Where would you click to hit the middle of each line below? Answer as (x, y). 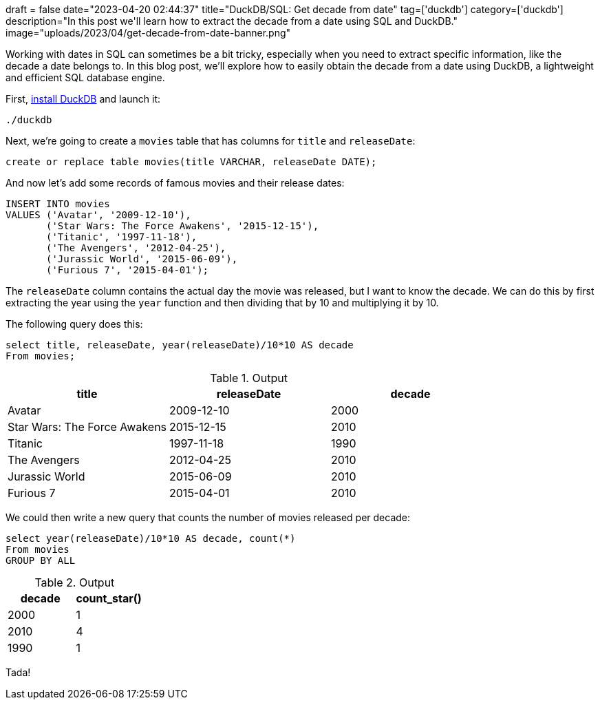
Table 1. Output (249, 378)
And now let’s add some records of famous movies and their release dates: (175, 183)
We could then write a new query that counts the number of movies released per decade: (208, 517)
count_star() (109, 598)
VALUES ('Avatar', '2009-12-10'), (98, 215)
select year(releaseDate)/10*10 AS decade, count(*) (151, 538)
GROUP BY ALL (41, 560)
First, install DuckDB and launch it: (83, 99)
